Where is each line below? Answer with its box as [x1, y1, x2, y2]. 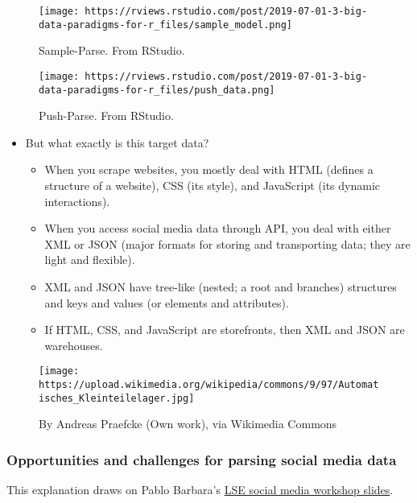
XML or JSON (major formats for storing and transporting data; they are [44, 235, 411, 252]
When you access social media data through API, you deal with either [44, 220, 391, 237]
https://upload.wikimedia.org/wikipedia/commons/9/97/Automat [39, 379, 379, 390]
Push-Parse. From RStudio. [39, 107, 174, 124]
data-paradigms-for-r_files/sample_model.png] [39, 19, 292, 31]
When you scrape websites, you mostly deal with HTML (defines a [44, 161, 374, 178]
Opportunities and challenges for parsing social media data [6, 449, 397, 469]
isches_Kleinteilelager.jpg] [39, 392, 195, 404]
